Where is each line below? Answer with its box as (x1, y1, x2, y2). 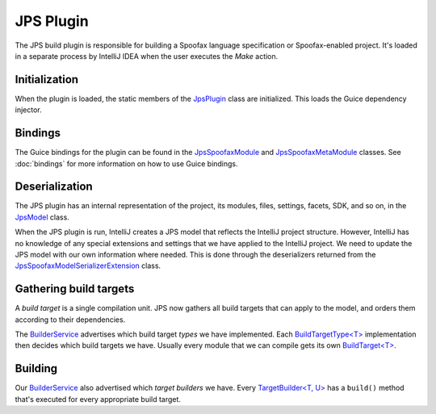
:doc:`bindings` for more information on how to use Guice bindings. (15, 158, 238, 169)
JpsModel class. (15, 212, 70, 222)
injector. (15, 105, 42, 115)
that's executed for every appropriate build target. (15, 394, 182, 404)
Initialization (15, 73, 79, 86)
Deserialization (15, 180, 93, 194)
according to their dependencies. (15, 315, 126, 324)
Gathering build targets (15, 282, 135, 296)
